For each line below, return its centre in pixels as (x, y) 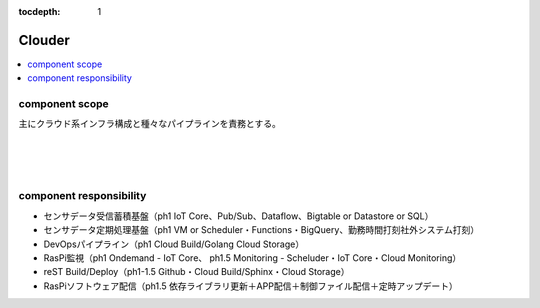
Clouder (44, 40)
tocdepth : (39, 11)
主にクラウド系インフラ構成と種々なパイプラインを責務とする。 (150, 124)
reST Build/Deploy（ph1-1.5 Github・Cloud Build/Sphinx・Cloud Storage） (196, 272)
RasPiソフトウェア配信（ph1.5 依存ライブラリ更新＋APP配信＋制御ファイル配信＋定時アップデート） (251, 286)
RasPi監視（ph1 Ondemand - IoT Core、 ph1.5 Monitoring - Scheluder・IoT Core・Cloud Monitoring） (252, 257)
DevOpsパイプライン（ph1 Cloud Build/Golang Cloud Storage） (174, 244)
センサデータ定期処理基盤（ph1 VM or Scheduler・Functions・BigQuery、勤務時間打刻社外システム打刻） (261, 230)
